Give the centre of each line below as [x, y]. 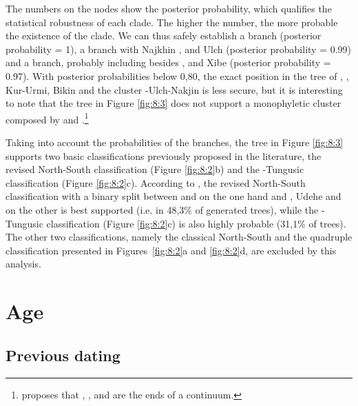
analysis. [23, 264]
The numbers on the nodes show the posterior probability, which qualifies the [169, 8]
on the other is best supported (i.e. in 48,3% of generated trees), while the [162, 209]
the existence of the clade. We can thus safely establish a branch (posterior [164, 35]
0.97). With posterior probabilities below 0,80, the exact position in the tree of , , [177, 75]
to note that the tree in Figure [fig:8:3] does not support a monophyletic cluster [173, 103]
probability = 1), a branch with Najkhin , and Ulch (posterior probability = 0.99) [179, 49]
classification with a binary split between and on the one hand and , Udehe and [173, 196]
